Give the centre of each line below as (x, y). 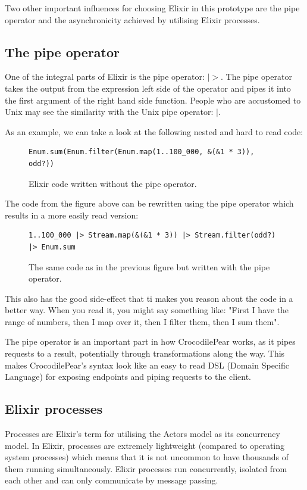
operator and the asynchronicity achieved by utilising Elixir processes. (132, 19)
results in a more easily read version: (72, 215)
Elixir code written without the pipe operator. (113, 183)
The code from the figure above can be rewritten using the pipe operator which (149, 203)
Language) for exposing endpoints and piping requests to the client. (128, 377)
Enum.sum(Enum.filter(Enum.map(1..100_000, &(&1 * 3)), (142, 152)
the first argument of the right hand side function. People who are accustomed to (153, 100)
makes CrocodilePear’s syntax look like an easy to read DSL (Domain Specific (147, 365)
